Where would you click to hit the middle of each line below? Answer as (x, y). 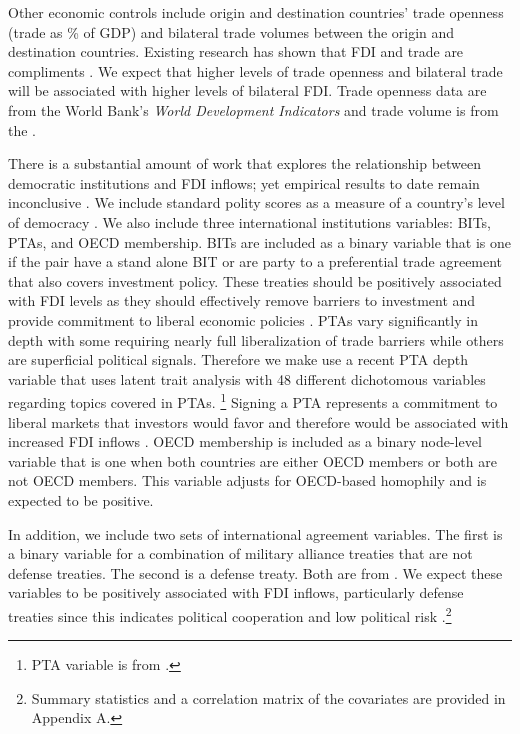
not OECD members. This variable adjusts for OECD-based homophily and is (247, 480)
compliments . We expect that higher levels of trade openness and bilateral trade (255, 70)
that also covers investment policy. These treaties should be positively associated (255, 280)
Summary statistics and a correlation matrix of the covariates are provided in (268, 697)
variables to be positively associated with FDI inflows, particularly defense (236, 592)
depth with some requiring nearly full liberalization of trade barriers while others (256, 339)
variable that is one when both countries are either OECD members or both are (252, 460)
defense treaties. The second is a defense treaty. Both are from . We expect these (255, 572)
